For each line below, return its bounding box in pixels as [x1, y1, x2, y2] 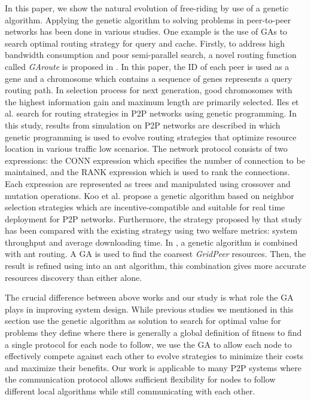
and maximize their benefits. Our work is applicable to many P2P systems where [5, 361, 301, 374]
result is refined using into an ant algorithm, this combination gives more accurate [5, 259, 306, 272]
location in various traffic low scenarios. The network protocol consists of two [5, 142, 288, 155]
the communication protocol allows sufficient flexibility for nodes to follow [5, 373, 276, 385]
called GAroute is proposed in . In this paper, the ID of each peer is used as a [5, 60, 289, 72]
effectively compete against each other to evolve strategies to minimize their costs [5, 350, 303, 362]
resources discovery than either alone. [5, 271, 142, 283]
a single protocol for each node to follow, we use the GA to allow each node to [5, 338, 292, 350]
